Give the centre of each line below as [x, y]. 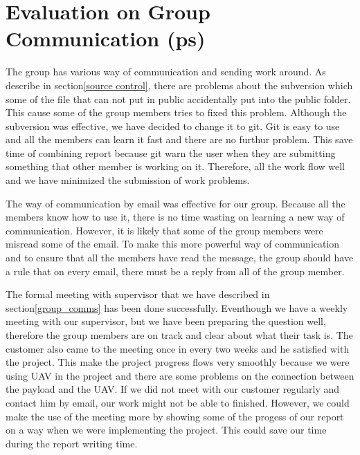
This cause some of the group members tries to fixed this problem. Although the [176, 112]
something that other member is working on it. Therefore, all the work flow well [175, 166]
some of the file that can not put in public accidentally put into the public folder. [178, 99]
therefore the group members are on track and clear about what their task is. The [179, 335]
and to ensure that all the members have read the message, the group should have [180, 258]
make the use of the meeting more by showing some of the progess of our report [175, 416]
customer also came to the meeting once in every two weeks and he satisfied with [178, 348]
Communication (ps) [106, 38]
